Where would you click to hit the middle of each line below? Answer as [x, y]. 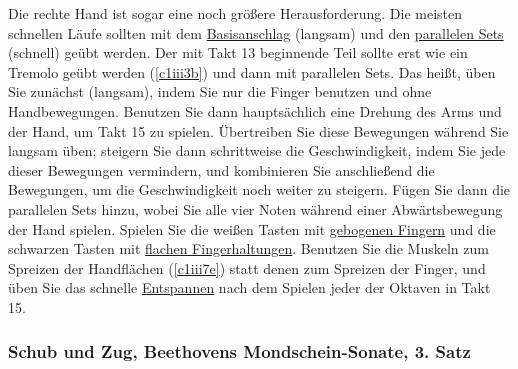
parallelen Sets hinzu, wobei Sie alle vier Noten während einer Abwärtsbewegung [255, 208]
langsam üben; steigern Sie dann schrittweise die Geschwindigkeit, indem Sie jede [257, 150]
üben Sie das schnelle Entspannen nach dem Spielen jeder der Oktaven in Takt [249, 287]
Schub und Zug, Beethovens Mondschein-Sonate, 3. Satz [239, 351]
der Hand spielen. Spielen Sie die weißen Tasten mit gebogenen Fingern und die [252, 228]
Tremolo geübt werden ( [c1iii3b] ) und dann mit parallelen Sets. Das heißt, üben [252, 71]
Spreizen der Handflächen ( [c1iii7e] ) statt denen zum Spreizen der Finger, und [247, 267]
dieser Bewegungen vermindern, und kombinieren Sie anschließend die [221, 169]
